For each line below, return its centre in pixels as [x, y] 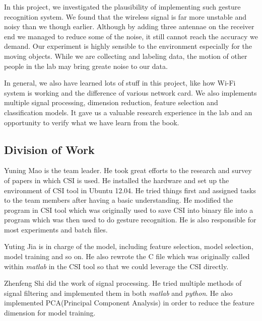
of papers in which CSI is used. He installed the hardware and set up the [117, 180]
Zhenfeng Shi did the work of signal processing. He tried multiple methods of [123, 283]
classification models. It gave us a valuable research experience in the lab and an [128, 112]
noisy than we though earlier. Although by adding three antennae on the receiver [129, 26]
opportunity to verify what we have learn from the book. [92, 122]
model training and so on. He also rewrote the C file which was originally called [127, 256]
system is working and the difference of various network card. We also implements [130, 92]
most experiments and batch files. [56, 229]
